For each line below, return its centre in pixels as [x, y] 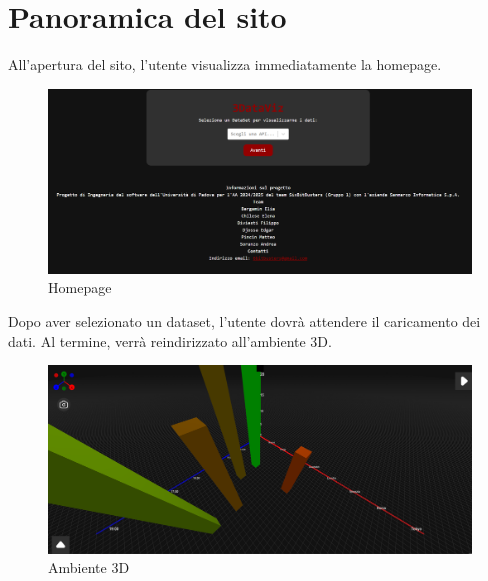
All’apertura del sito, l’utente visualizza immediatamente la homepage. [225, 64]
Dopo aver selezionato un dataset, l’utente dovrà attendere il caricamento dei [244, 320]
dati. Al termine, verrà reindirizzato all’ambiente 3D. [170, 340]
